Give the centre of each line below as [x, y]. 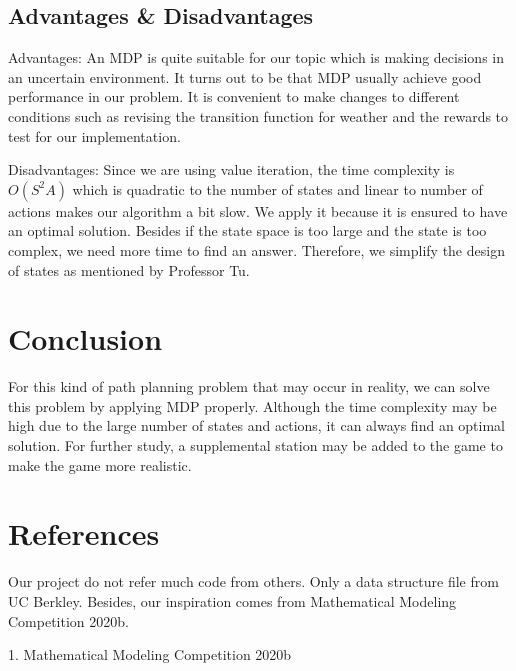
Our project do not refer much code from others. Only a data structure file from [253, 581]
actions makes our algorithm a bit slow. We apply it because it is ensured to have [258, 210]
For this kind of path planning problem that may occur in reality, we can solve [249, 386]
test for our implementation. [94, 135]
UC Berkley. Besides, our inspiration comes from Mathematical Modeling [232, 600]
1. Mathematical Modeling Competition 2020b [150, 654]
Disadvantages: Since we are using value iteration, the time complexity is [231, 169]
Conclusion [85, 338]
